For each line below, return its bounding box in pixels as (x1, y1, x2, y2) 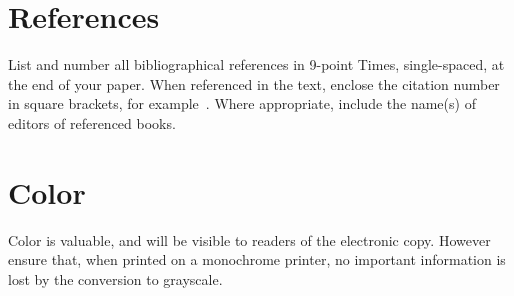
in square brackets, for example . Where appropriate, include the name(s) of (8, 93, 476, 114)
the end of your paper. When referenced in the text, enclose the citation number (8, 73, 500, 94)
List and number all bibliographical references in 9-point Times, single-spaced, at (8, 54, 505, 75)
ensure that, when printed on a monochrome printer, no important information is (8, 249, 506, 270)
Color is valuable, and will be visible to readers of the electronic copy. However (8, 229, 491, 250)
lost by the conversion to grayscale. (8, 268, 223, 289)
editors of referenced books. (8, 112, 176, 133)
